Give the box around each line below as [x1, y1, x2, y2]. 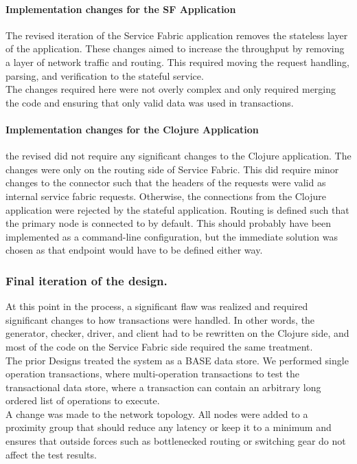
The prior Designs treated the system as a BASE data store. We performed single [5, 353, 349, 367]
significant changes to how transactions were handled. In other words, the [5, 312, 315, 327]
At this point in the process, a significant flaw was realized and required [5, 299, 308, 313]
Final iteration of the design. [5, 272, 168, 289]
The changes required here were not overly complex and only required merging [5, 82, 336, 96]
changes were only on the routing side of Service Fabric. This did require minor [5, 162, 339, 176]
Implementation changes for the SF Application [5, 1, 236, 16]
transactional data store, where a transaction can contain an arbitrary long [5, 379, 321, 394]
